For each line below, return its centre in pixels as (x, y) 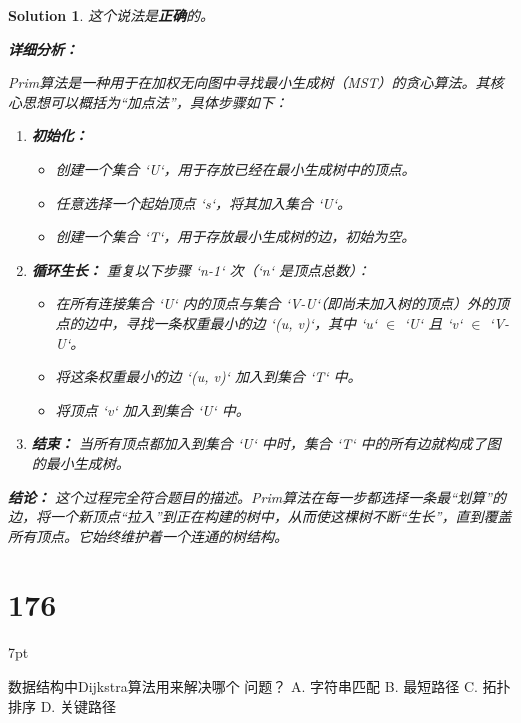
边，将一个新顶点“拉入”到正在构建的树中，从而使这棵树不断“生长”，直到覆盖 (260, 516)
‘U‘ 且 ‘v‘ (433, 322)
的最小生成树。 (80, 462)
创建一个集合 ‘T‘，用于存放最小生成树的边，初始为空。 (235, 236)
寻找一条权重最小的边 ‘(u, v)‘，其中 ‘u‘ (251, 322)
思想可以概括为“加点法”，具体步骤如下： (154, 101)
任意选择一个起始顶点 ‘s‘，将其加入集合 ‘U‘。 (203, 202)
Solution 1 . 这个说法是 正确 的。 (111, 15)
